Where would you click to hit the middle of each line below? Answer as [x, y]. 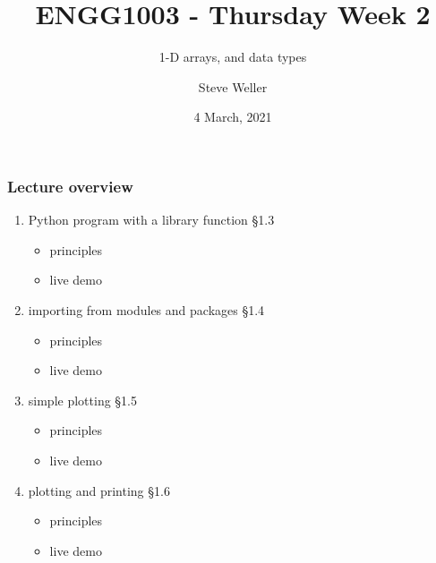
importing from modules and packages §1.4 [146, 309]
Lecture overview [70, 186]
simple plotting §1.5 [82, 400]
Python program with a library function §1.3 [151, 220]
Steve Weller [233, 86]
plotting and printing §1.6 [99, 490]
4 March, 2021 [233, 117]
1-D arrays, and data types [233, 57]
